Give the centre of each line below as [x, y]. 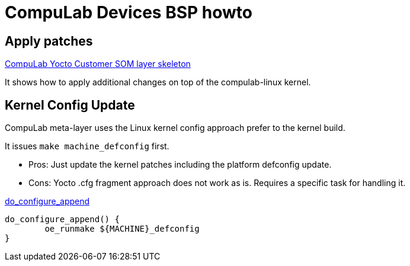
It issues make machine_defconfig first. [87, 146]
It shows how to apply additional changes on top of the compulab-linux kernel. [158, 82]
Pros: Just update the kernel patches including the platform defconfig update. [180, 165]
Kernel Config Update [70, 105]
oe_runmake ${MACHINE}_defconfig [122, 229]
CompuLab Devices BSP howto [129, 12]
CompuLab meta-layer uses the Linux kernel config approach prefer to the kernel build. [175, 128]
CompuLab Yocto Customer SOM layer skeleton [98, 64]
